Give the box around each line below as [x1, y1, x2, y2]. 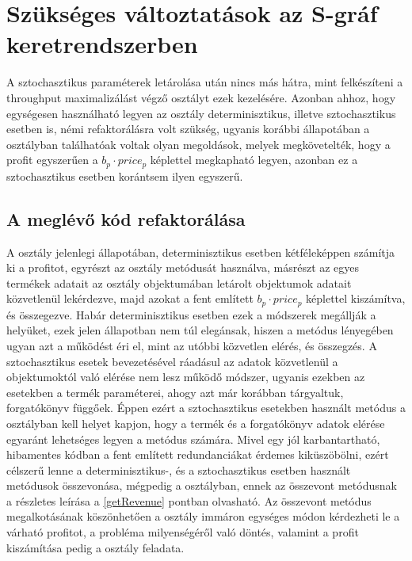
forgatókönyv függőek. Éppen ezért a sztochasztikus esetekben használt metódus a [6, 399, 406, 416]
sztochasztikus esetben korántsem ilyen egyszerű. [6, 167, 243, 184]
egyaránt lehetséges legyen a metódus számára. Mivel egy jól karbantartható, [6, 430, 380, 447]
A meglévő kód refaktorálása [6, 206, 246, 231]
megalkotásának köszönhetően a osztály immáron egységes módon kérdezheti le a [6, 508, 400, 525]
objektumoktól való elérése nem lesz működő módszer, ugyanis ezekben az [6, 368, 365, 385]
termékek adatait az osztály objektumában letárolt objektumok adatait [6, 274, 352, 291]
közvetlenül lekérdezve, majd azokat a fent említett [6, 290, 254, 307]
